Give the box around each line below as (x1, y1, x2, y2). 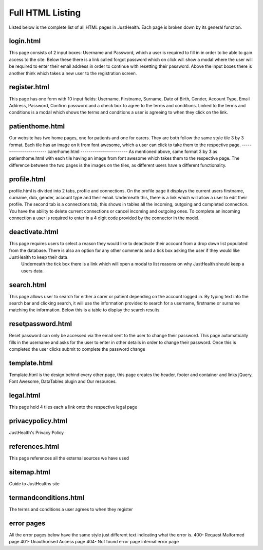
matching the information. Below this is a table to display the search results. (9, 307, 161, 313)
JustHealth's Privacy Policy (9, 430, 64, 436)
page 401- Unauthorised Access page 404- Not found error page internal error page (9, 539, 179, 545)
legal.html (9, 391, 40, 399)
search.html (9, 281, 47, 289)
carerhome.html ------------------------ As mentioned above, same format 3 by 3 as (47, 149, 218, 154)
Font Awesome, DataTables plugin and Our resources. (9, 379, 117, 384)
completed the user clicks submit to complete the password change (9, 346, 146, 352)
